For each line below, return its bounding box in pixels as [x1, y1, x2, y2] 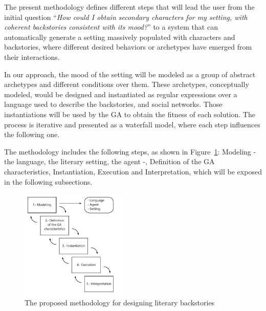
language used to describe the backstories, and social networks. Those [4, 99, 223, 109]
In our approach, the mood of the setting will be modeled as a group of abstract [4, 69, 256, 79]
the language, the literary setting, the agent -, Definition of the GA [4, 156, 215, 167]
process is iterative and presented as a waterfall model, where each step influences [4, 119, 260, 129]
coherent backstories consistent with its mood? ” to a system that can [4, 21, 218, 32]
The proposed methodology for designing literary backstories [25, 297, 215, 307]
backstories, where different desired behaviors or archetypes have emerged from [4, 41, 252, 52]
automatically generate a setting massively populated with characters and [4, 31, 235, 42]
